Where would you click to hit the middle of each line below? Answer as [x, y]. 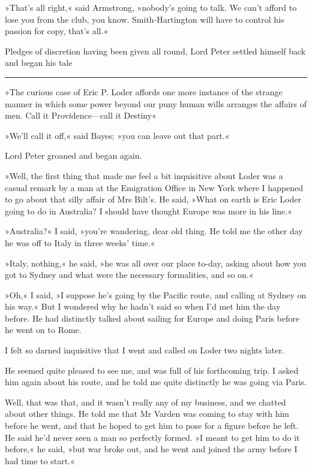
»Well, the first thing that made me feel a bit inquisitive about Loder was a [144, 175]
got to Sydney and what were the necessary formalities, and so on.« [129, 275]
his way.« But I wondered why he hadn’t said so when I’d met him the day [143, 306]
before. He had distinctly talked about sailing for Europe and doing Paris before [152, 318]
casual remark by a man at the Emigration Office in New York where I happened [154, 187]
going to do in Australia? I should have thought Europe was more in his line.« [148, 211]
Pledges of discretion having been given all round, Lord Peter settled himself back [155, 51]
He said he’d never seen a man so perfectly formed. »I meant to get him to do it [152, 437]
